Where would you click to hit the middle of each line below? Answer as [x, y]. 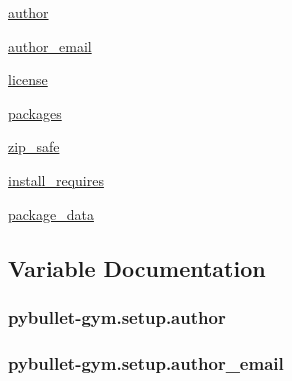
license [28, 79]
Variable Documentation [137, 267]
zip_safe [34, 146]
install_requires [56, 179]
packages [35, 112]
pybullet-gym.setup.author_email [146, 362]
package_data [51, 213]
